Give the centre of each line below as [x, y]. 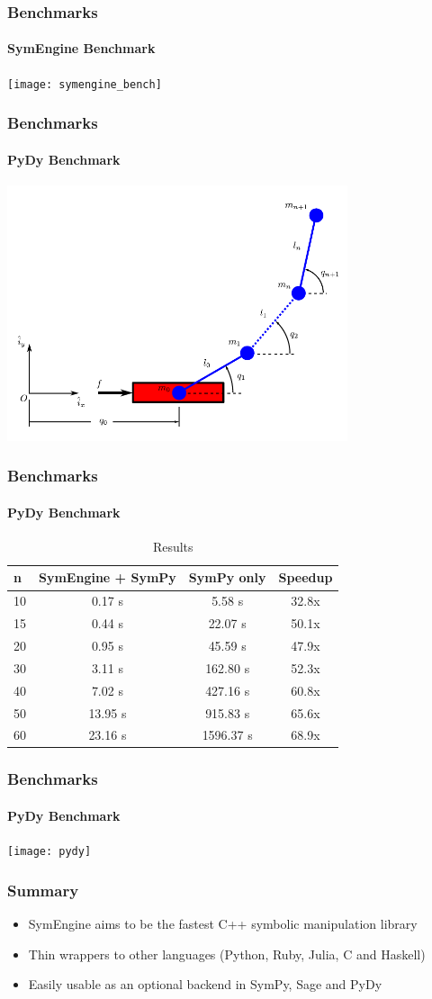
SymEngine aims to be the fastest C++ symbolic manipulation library [223, 923]
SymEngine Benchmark [81, 48]
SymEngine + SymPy [108, 577]
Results [173, 546]
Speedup [306, 577]
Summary [43, 890]
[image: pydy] [49, 852]
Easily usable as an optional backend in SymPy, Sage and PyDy [205, 984]
